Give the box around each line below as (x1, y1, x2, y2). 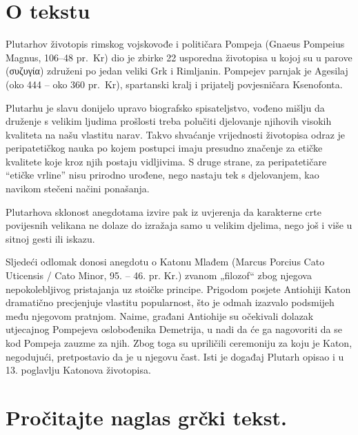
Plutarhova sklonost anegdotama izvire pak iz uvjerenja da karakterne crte (6, 204, 321, 219)
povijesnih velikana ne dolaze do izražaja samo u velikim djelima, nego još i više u (6, 218, 352, 232)
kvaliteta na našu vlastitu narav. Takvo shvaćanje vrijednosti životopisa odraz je (6, 127, 346, 141)
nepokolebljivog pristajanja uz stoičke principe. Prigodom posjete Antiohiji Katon (6, 281, 351, 296)
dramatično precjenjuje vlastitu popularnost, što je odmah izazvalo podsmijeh (6, 295, 335, 310)
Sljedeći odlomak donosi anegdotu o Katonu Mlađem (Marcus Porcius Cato (6, 254, 325, 269)
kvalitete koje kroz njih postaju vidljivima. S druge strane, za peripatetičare (6, 154, 327, 168)
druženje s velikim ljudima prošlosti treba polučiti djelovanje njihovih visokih (6, 114, 332, 128)
